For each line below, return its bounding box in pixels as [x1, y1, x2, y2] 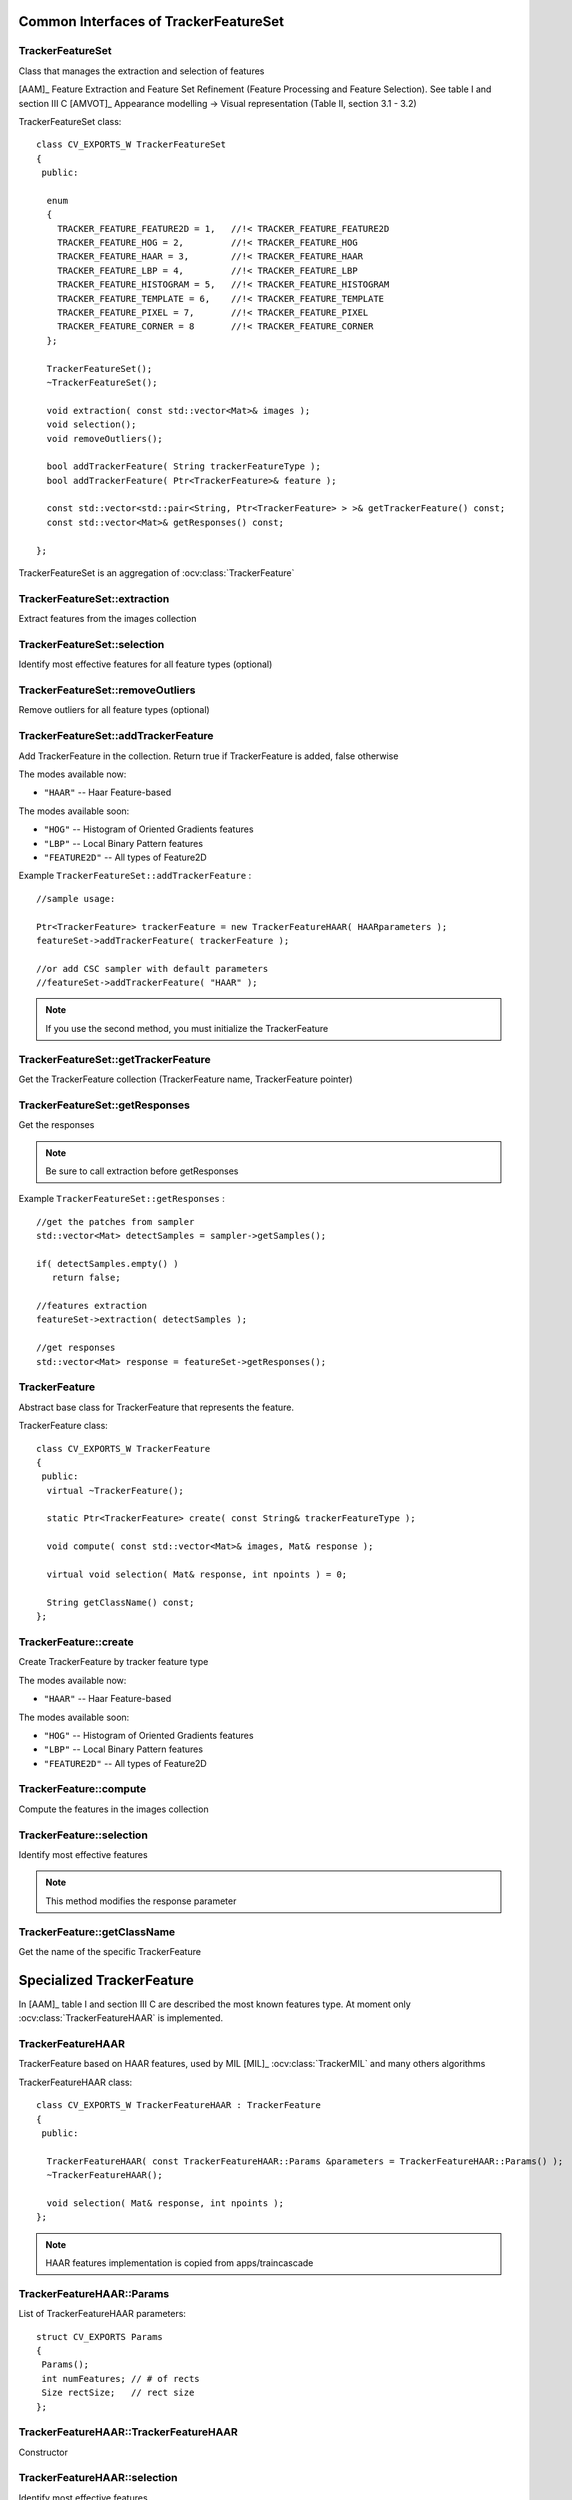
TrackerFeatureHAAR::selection [18, 2471, 178, 2485]
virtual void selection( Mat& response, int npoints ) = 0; [46, 1569, 348, 1580]
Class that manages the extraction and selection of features [18, 65, 265, 77]
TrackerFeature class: [18, 1420, 109, 1432]
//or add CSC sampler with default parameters [36, 963, 269, 974]
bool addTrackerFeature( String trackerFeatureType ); [46, 461, 322, 472]
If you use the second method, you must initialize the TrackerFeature [45, 1022, 329, 1034]
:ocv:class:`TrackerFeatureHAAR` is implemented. [18, 2012, 224, 2024]
